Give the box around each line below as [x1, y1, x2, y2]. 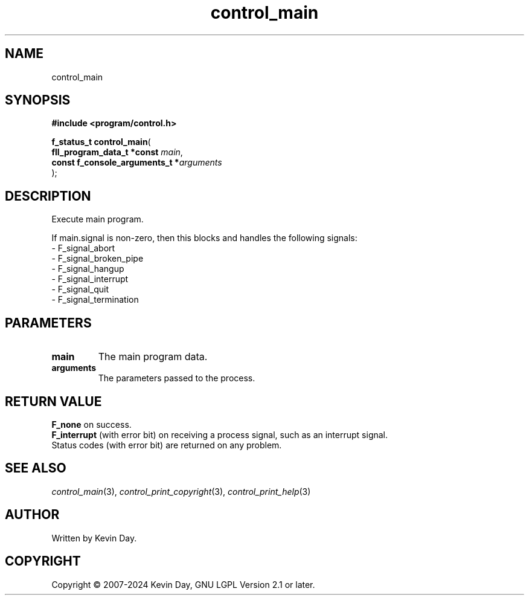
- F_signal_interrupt [51, 274, 129, 285]
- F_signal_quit [51, 284, 109, 295]
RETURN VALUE [5, 393, 102, 409]
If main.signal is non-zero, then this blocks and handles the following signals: [51, 233, 357, 244]
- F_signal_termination [51, 294, 139, 305]
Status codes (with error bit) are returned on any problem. [51, 439, 282, 450]
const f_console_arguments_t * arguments [51, 157, 222, 168]
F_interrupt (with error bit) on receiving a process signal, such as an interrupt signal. [51, 429, 388, 440]
